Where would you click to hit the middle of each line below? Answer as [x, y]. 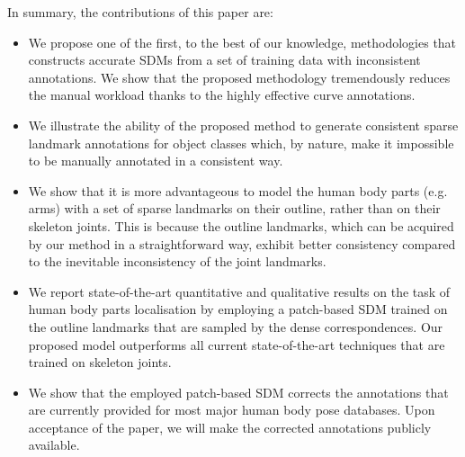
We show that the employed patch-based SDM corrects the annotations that [238, 392]
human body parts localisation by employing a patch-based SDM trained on [238, 309]
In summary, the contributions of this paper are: [140, 12]
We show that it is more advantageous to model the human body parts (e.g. [238, 190]
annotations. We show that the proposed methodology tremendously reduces [239, 77]
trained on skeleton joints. [100, 362]
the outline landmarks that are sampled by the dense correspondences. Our [236, 326]
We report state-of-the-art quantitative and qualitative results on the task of [239, 291]
